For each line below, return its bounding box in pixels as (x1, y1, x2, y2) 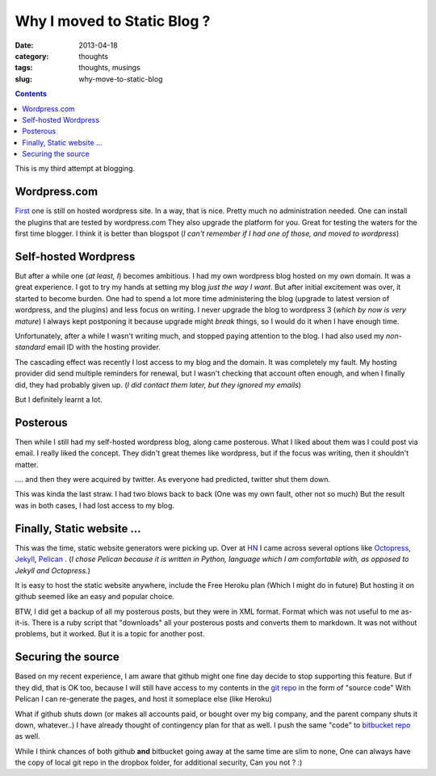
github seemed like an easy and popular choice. (15, 592, 175, 602)
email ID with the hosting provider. (47, 342, 161, 352)
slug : (15, 73, 32, 84)
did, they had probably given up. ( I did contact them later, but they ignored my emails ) (15, 380, 302, 389)
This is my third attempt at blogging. (15, 164, 136, 174)
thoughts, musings (78, 63, 140, 73)
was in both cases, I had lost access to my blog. (15, 501, 175, 510)
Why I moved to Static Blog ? (15, 12, 211, 30)
